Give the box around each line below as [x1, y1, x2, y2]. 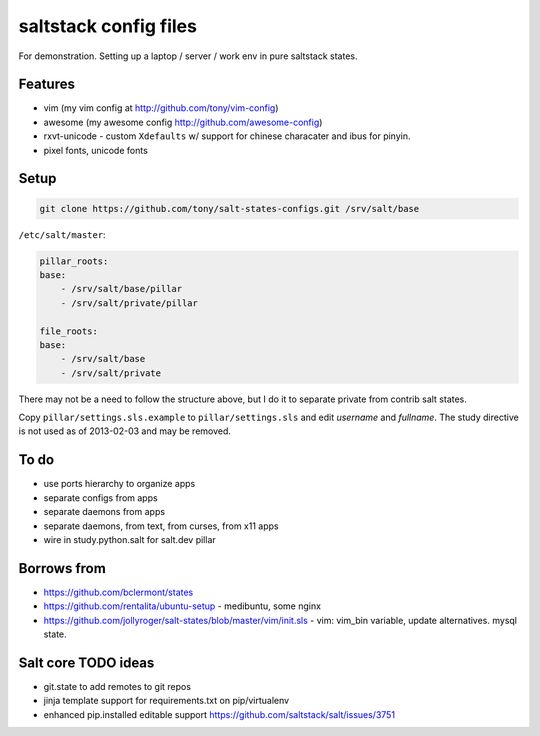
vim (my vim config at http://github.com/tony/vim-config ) [43, 102, 279, 114]
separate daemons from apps [43, 506, 165, 518]
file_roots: [39, 325, 99, 337]
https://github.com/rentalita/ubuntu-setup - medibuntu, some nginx [43, 600, 322, 612]
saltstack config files [18, 15, 197, 37]
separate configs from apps [43, 491, 159, 504]
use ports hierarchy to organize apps [43, 478, 196, 490]
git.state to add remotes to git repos [43, 680, 192, 692]
